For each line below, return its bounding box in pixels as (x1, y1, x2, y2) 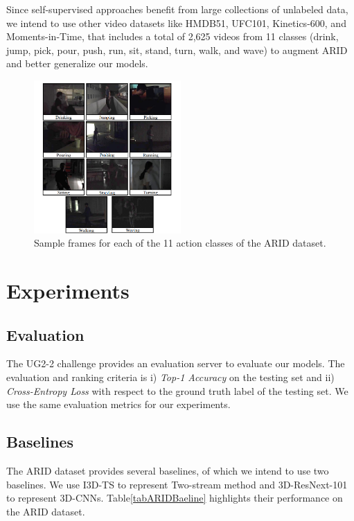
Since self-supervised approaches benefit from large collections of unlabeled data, (6, 2, 348, 16)
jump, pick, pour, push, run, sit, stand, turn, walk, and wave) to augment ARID (6, 42, 348, 57)
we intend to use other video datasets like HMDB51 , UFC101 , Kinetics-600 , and (6, 15, 346, 30)
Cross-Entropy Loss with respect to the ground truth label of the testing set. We (6, 383, 348, 398)
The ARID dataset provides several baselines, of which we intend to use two (6, 463, 329, 477)
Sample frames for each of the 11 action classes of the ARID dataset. (34, 236, 326, 250)
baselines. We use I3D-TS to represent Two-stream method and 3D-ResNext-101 (6, 477, 348, 491)
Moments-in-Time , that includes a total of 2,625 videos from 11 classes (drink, (6, 29, 339, 44)
